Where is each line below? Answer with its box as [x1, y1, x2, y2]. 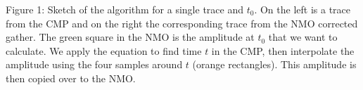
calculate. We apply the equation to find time [6, 43, 202, 58]
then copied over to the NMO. [6, 70, 136, 85]
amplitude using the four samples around [6, 57, 183, 72]
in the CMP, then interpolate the [211, 43, 355, 58]
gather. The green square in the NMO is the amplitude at [6, 30, 255, 44]
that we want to [268, 30, 338, 44]
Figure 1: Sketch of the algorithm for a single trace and [6, 2, 243, 16]
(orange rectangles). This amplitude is [192, 57, 357, 72]
